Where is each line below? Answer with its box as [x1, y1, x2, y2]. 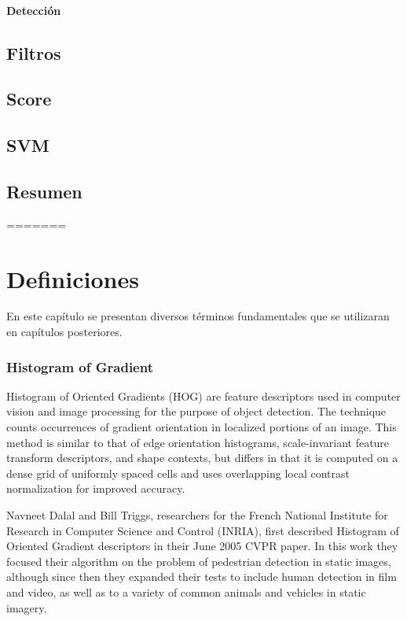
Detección [6, 2, 61, 18]
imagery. [6, 599, 47, 615]
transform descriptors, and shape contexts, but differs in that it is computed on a [6, 449, 398, 466]
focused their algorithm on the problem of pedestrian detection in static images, [6, 553, 391, 569]
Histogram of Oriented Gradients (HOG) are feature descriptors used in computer [6, 387, 401, 404]
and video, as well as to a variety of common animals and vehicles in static [6, 583, 366, 600]
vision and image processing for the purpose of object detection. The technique [6, 403, 387, 420]
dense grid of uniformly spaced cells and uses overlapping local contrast [6, 464, 350, 481]
